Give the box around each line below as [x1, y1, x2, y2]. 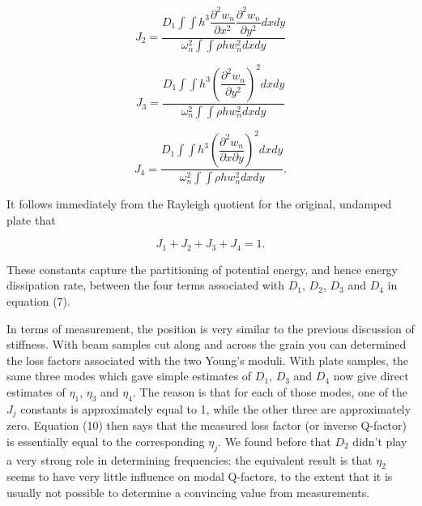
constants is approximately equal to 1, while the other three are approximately [20, 400, 411, 417]
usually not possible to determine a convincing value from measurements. [6, 484, 370, 501]
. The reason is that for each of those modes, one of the [132, 383, 408, 400]
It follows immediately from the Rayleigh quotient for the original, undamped [6, 195, 392, 212]
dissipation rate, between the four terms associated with [6, 277, 285, 294]
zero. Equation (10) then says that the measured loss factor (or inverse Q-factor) [6, 417, 407, 434]
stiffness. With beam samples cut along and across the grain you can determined [6, 336, 407, 353]
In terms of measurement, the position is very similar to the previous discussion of [6, 319, 415, 337]
